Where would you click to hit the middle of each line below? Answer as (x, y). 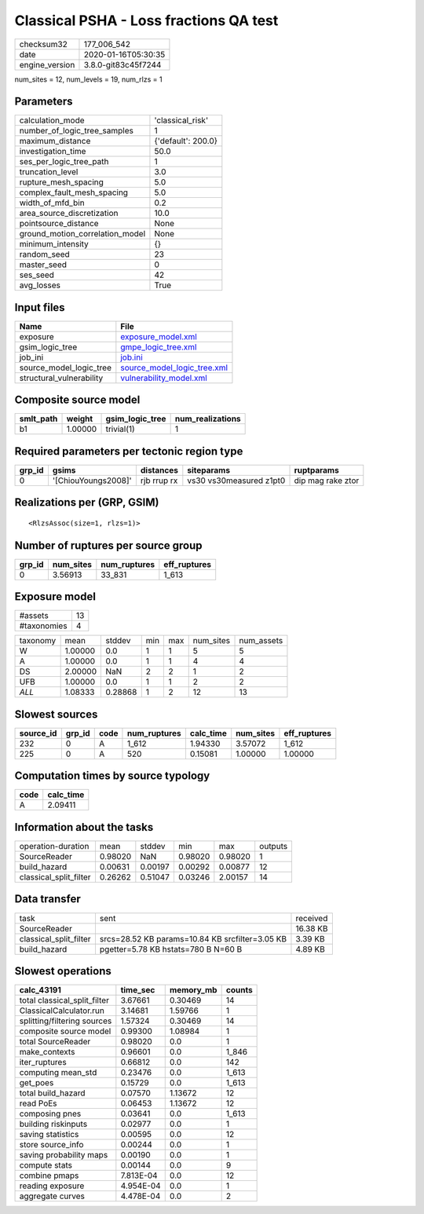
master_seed (43, 265)
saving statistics (49, 1135)
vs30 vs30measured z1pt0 (236, 481)
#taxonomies (43, 626)
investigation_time (53, 152)
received (312, 918)
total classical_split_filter (64, 1000)
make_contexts (47, 1052)
